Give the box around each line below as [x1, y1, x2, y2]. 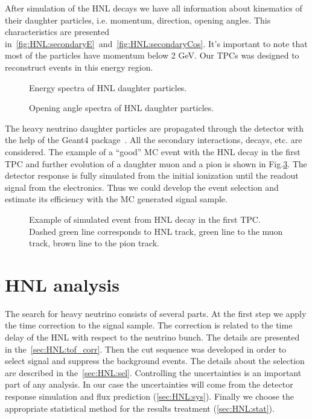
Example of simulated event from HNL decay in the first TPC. [29, 213, 261, 225]
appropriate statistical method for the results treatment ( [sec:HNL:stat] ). [5, 401, 275, 414]
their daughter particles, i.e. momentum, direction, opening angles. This [5, 13, 271, 26]
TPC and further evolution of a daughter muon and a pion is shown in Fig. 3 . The [5, 157, 307, 170]
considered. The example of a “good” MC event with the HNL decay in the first [5, 145, 301, 158]
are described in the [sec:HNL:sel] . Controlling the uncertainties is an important [5, 366, 302, 379]
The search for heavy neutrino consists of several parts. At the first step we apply [5, 307, 307, 319]
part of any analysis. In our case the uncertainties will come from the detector [5, 378, 293, 391]
